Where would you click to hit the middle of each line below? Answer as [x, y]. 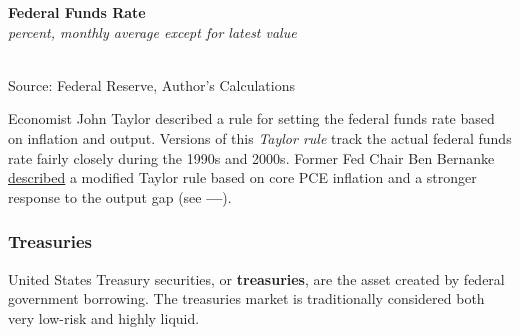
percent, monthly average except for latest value [152, 31]
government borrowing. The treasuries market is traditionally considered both [246, 298]
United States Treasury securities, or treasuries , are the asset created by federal [256, 278]
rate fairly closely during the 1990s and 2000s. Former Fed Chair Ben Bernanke [251, 157]
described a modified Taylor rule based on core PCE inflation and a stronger [242, 177]
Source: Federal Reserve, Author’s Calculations [151, 84]
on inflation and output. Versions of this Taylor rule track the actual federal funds [260, 137]
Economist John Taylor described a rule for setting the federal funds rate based [251, 118]
